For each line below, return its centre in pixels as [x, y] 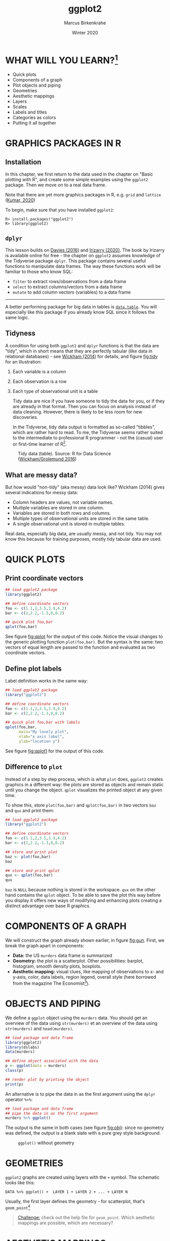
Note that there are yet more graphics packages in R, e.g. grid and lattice [83, 195]
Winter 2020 [85, 32]
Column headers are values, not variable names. [63, 502]
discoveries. [25, 417]
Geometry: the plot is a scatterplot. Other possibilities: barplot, [78, 961]
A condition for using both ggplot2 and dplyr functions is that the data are [82, 345]
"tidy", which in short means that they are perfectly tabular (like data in [79, 351]
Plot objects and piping [36, 85]
